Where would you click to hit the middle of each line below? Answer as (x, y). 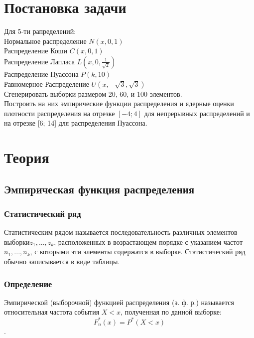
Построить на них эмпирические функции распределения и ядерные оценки (119, 103)
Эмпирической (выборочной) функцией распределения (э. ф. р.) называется (119, 302)
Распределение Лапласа (39, 61)
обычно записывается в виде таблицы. (62, 261)
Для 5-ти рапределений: (40, 31)
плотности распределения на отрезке (60, 113)
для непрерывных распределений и (197, 113)
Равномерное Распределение (47, 84)
